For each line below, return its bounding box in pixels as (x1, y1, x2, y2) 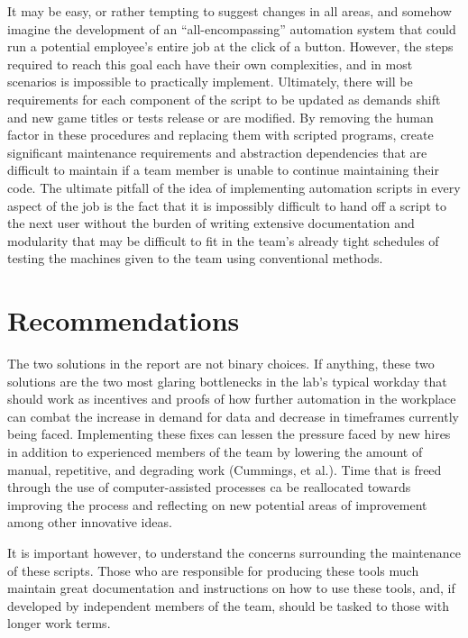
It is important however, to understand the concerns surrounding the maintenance (7, 542, 462, 561)
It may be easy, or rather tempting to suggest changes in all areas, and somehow (7, 2, 452, 20)
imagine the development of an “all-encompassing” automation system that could (7, 19, 456, 38)
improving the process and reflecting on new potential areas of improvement (7, 495, 427, 514)
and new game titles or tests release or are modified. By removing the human (7, 107, 434, 126)
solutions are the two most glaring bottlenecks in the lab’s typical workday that (7, 371, 447, 390)
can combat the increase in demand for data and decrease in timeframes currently (7, 406, 459, 425)
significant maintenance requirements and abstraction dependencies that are (7, 142, 427, 161)
